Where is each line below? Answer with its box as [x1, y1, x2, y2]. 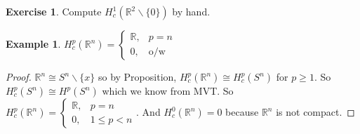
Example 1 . [6, 36, 61, 51]
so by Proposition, [98, 69, 177, 83]
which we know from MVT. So [102, 83, 234, 98]
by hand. [172, 4, 211, 18]
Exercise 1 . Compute [6, 4, 102, 18]
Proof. [6, 69, 32, 83]
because [225, 105, 259, 119]
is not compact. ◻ [276, 105, 355, 119]
